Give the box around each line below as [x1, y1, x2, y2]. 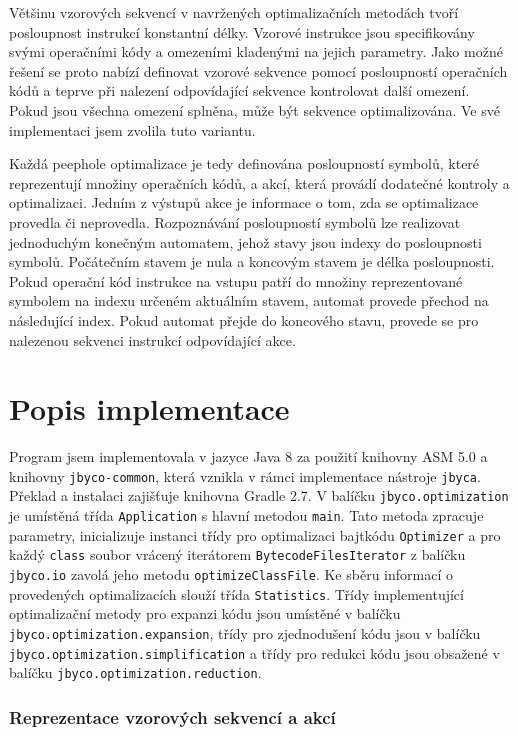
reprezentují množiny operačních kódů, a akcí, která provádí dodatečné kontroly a [9, 172, 510, 193]
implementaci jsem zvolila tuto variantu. [9, 119, 256, 140]
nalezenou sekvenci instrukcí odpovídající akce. [9, 329, 296, 350]
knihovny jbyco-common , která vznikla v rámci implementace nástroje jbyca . [9, 465, 481, 486]
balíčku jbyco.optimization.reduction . [9, 662, 262, 683]
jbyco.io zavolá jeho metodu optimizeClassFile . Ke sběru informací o [9, 564, 453, 585]
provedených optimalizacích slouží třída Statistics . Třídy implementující [9, 583, 464, 604]
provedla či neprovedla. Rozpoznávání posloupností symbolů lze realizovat [9, 211, 461, 232]
